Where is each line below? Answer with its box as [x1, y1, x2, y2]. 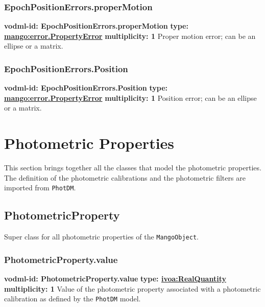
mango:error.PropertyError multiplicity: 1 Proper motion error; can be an [4, 30, 256, 41]
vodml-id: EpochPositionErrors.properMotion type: [4, 20, 188, 31]
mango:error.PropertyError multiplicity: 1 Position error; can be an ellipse [4, 92, 257, 103]
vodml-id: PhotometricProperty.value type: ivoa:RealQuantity [4, 273, 226, 284]
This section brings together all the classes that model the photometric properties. [4, 162, 261, 173]
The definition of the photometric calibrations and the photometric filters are [4, 172, 246, 183]
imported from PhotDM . [4, 182, 76, 193]
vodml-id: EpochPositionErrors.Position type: [4, 82, 167, 93]
